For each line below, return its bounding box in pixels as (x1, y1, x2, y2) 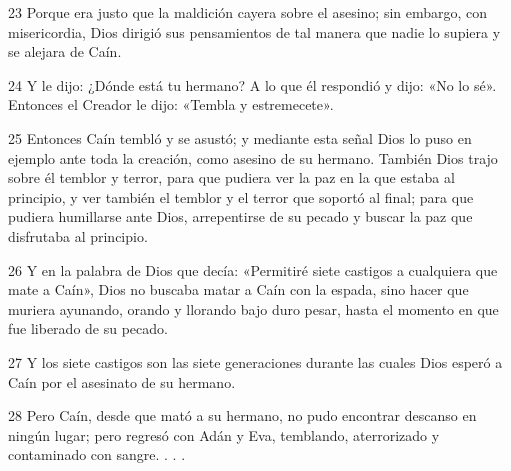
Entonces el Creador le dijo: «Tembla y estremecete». (8, 94, 334, 115)
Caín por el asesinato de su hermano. (8, 371, 236, 392)
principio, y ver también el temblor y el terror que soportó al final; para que (8, 186, 474, 207)
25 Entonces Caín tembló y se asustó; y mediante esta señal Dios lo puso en (8, 127, 472, 148)
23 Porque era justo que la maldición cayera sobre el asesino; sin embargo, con (8, 2, 488, 22)
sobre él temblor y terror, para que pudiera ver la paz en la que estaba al (8, 167, 455, 188)
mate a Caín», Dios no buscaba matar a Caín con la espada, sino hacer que (8, 279, 469, 300)
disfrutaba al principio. (8, 225, 148, 246)
